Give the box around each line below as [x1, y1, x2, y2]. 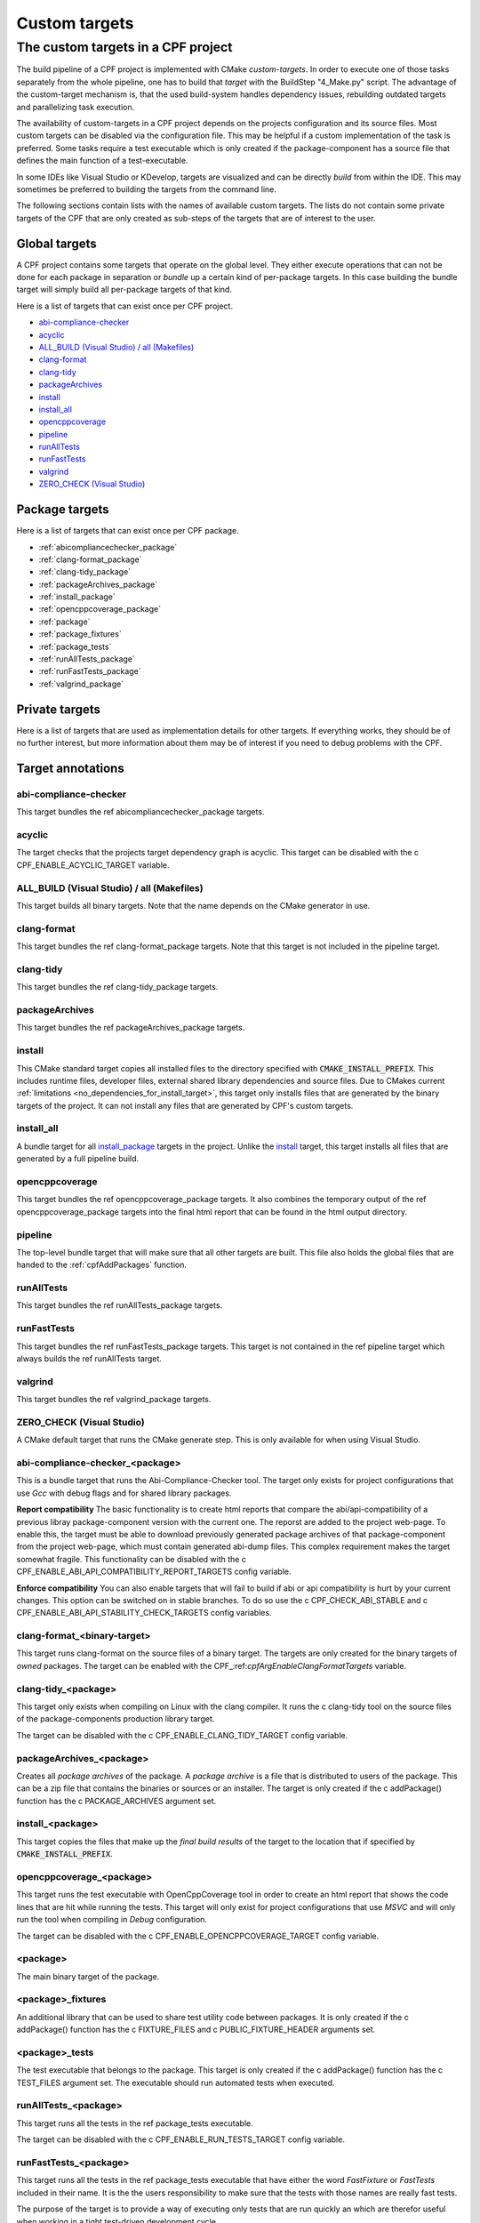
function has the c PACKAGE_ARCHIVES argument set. [16, 1795, 217, 1806]
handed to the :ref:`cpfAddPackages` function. [16, 1259, 187, 1271]
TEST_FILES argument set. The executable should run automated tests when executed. [16, 2077, 335, 2088]
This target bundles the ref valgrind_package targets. [16, 1394, 212, 1405]
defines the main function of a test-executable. [16, 156, 188, 166]
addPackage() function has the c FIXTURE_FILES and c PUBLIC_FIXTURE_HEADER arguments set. [16, 2024, 376, 2035]
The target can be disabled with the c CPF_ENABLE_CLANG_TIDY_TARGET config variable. [16, 1729, 348, 1740]
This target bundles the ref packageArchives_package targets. [16, 1023, 245, 1033]
